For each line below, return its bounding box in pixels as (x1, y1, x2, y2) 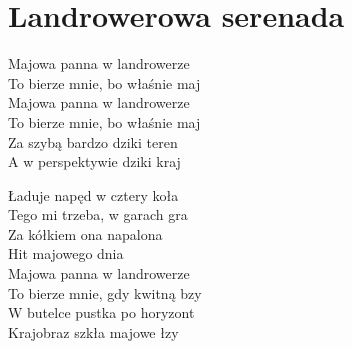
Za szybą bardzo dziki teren (8, 131, 178, 152)
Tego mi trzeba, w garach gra (8, 204, 188, 225)
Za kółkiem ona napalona (8, 223, 163, 244)
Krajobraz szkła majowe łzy (8, 321, 179, 342)
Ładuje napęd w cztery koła (8, 184, 179, 205)
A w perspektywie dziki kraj (8, 151, 181, 172)
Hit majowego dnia (8, 243, 124, 264)
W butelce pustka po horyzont (8, 302, 195, 323)
